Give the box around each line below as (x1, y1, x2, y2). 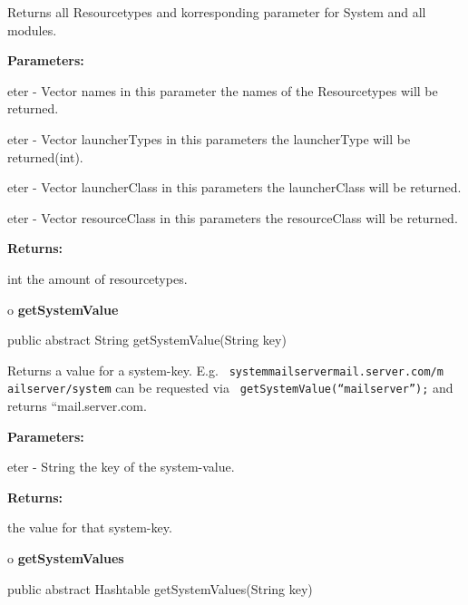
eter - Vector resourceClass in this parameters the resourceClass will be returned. (7, 208, 458, 227)
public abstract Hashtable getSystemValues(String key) (7, 579, 313, 598)
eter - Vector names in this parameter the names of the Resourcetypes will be (7, 81, 438, 100)
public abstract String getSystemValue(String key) (7, 330, 287, 349)
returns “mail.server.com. (7, 396, 147, 415)
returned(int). (7, 147, 83, 166)
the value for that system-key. (7, 518, 172, 537)
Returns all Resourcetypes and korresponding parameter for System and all (7, 3, 426, 21)
